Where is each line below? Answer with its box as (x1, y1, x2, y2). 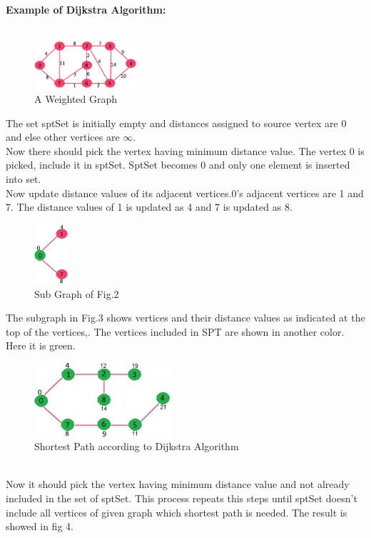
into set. (6, 171, 41, 186)
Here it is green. (6, 338, 76, 353)
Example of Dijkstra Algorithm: (6, 2, 166, 16)
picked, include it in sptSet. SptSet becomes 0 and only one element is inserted (6, 157, 350, 172)
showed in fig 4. (6, 519, 73, 534)
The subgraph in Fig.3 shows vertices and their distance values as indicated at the (6, 310, 365, 325)
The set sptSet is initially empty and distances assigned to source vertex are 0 (6, 115, 347, 130)
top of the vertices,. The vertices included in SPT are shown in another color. (6, 324, 345, 339)
